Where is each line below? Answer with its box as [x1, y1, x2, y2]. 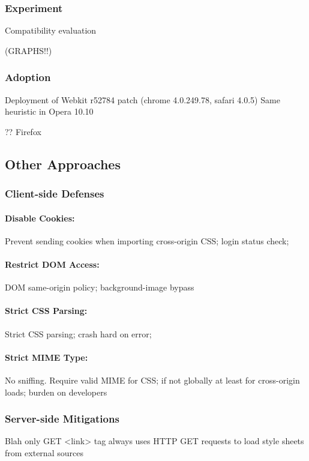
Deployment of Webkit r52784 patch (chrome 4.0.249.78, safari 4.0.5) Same [5, 93, 280, 106]
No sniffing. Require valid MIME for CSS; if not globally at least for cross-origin [5, 374, 300, 386]
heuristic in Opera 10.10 [5, 105, 94, 118]
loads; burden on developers [5, 385, 107, 398]
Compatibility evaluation [5, 24, 97, 37]
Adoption [5, 70, 51, 85]
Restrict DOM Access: [5, 258, 100, 271]
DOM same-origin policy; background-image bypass [5, 281, 194, 294]
